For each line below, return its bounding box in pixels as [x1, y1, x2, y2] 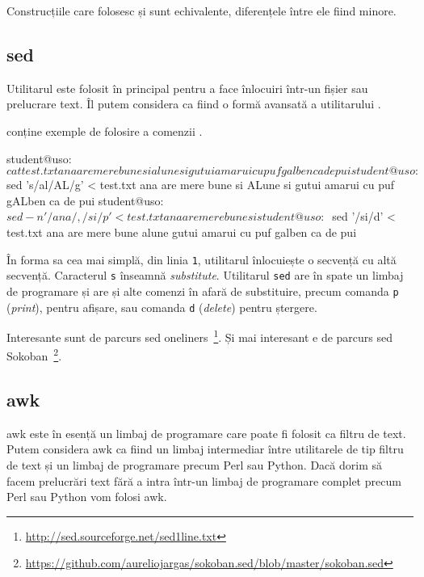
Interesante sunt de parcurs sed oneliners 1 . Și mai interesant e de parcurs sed [6, 326, 393, 345]
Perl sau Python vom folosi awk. [6, 488, 167, 505]
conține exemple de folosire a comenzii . [6, 122, 203, 139]
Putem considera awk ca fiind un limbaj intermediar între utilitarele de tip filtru [6, 440, 404, 457]
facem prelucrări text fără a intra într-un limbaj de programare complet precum [6, 472, 401, 489]
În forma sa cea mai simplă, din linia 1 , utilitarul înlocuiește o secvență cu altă [6, 251, 397, 267]
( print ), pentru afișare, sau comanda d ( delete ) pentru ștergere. [6, 298, 317, 315]
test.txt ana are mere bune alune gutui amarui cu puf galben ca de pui [6, 223, 357, 240]
